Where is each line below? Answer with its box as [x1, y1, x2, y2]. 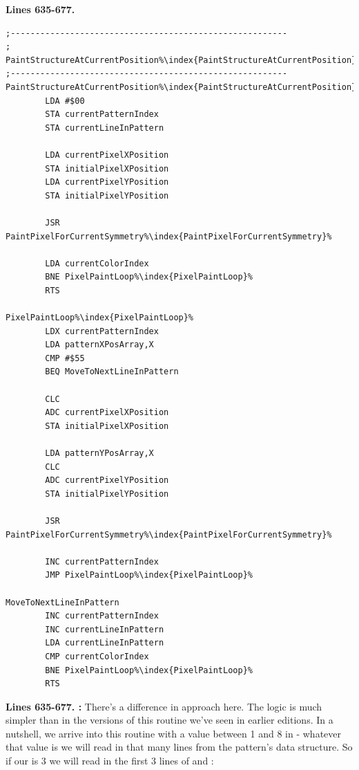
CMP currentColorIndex [45, 651, 149, 661]
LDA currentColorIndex [45, 258, 149, 268]
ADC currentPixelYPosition [45, 475, 169, 486]
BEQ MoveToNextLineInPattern [45, 367, 179, 377]
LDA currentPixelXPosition [45, 149, 169, 160]
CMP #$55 [45, 353, 85, 363]
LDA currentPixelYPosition [45, 177, 169, 187]
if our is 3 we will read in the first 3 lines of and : [6, 753, 214, 768]
